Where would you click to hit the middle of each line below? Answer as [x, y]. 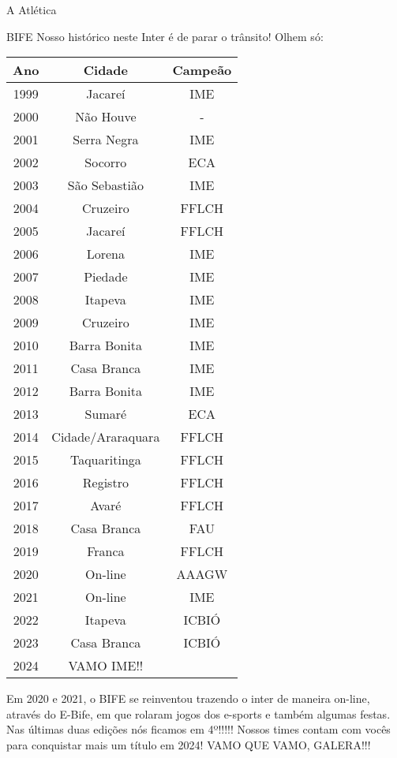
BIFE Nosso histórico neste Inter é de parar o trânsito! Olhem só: [165, 36]
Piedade [106, 277]
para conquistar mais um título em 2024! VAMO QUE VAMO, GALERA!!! [189, 744]
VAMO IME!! [106, 666]
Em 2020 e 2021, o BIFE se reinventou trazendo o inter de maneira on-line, [188, 698]
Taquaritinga [105, 460]
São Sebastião [105, 185]
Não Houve [106, 117]
